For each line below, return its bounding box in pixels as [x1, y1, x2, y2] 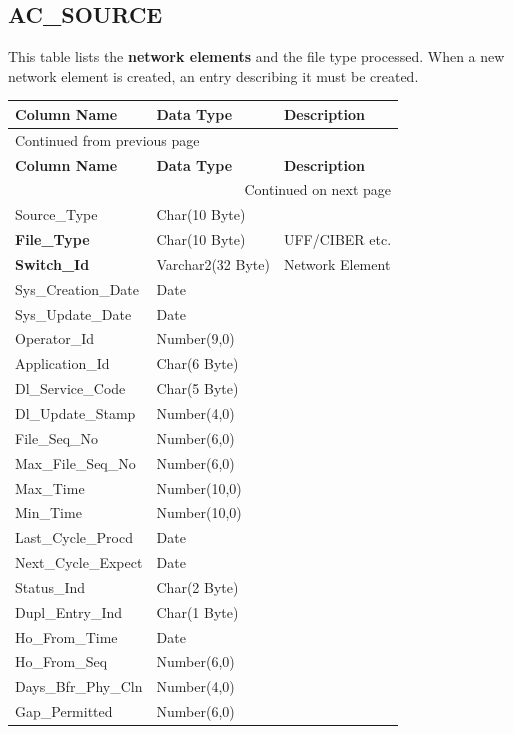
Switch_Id [15, 253, 90, 274]
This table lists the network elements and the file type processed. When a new [8, 46, 505, 67]
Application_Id [15, 353, 110, 374]
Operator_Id [15, 328, 95, 349]
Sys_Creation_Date [15, 278, 139, 299]
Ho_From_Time [15, 626, 118, 647]
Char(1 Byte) [156, 601, 239, 622]
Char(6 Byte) [156, 353, 239, 374]
